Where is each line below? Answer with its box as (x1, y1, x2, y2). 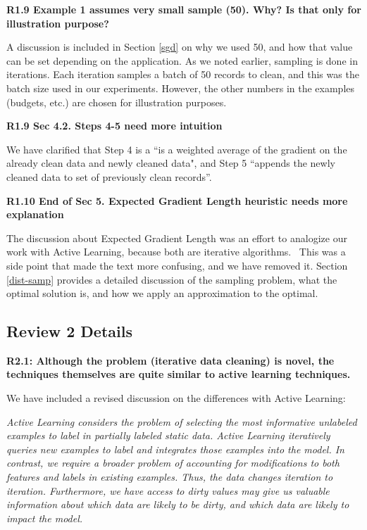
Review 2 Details (6, 320, 132, 342)
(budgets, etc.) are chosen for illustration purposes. (6, 94, 227, 109)
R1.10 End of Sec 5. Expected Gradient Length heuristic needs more (6, 193, 348, 208)
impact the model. (6, 510, 83, 525)
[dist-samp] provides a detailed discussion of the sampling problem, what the (6, 272, 337, 286)
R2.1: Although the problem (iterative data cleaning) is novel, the (6, 353, 335, 367)
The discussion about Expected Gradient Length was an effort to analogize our (6, 230, 347, 245)
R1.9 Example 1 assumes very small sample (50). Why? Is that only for (6, 2, 361, 16)
